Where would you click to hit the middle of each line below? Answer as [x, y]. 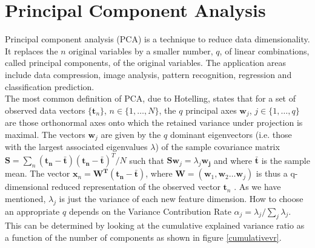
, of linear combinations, [264, 51]
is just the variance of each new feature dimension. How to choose [181, 198]
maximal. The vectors [45, 134]
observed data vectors [45, 110]
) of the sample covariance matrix [217, 147]
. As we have [257, 187]
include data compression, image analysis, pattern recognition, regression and [148, 74]
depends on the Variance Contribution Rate [150, 211]
